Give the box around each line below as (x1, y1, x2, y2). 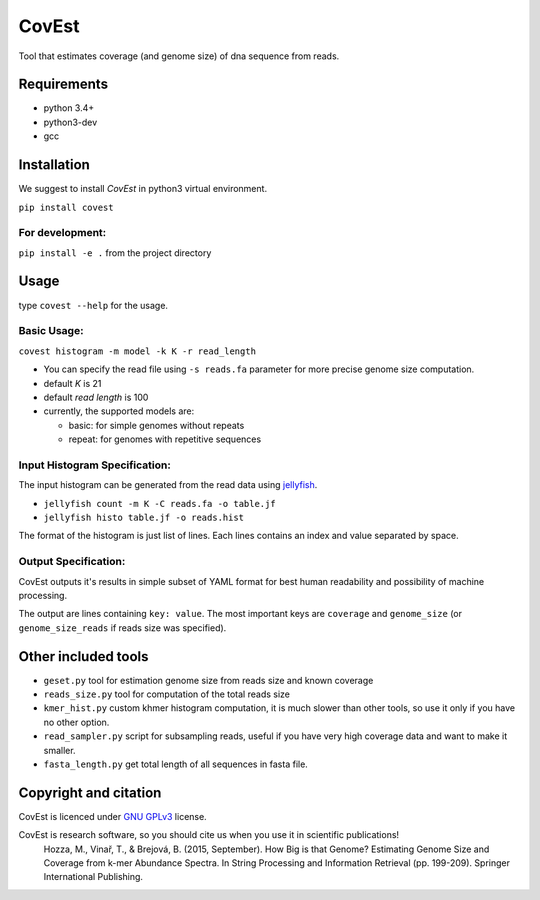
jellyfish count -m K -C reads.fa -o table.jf (43, 498, 276, 509)
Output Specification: (18, 555, 126, 569)
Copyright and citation (18, 784, 162, 801)
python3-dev (43, 116, 98, 128)
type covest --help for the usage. (18, 299, 169, 311)
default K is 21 (43, 377, 102, 389)
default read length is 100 (43, 391, 149, 403)
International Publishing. (43, 871, 144, 883)
